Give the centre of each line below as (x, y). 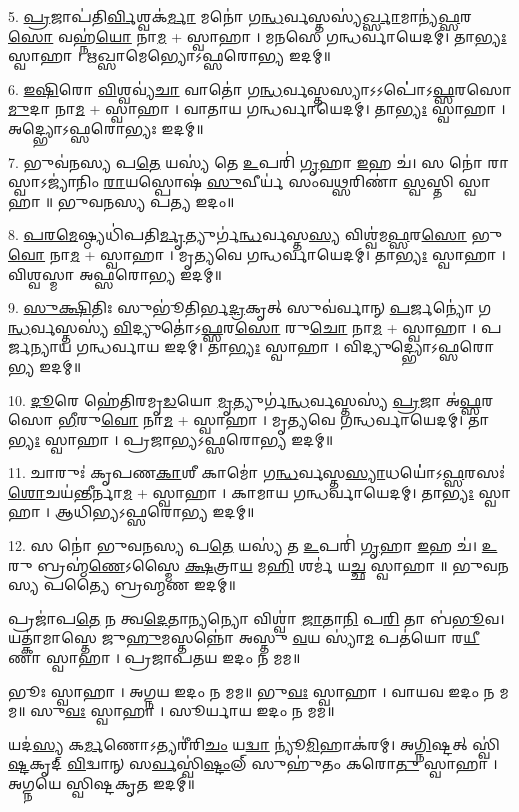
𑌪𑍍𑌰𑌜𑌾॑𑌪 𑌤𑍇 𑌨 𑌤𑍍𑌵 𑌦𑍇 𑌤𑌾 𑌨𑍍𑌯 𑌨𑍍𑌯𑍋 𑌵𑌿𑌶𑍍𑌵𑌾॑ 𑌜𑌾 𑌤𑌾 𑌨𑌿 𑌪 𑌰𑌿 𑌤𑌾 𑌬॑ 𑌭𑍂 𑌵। (256, 617)
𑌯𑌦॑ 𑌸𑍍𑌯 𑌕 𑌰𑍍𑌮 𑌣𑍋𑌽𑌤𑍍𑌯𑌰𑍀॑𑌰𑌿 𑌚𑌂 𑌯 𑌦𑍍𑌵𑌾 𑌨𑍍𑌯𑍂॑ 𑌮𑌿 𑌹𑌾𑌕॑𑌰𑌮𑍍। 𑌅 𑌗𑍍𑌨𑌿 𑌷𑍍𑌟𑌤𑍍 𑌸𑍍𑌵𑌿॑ (254, 743)
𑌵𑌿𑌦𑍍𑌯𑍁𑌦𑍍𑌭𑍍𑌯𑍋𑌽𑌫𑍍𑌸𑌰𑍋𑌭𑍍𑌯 (419, 346)
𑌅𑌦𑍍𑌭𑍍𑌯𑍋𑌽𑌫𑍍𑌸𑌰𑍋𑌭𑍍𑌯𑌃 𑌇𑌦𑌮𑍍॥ (106, 127)
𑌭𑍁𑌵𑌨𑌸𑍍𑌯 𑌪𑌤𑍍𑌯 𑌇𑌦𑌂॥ (146, 200)
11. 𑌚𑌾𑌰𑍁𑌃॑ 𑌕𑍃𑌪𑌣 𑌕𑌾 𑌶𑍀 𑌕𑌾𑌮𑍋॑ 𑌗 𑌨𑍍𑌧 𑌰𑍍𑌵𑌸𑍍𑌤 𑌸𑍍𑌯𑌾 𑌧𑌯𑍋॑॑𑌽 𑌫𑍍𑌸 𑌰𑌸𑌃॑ (256, 472)
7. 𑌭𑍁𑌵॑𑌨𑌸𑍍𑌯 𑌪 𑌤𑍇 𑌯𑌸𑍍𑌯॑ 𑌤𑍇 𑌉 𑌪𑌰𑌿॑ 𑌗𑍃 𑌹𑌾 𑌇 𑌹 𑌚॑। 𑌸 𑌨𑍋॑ (245, 161)
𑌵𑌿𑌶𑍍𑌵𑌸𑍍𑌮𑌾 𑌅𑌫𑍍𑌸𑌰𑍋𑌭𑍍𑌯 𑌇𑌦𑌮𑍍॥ (115, 273)
